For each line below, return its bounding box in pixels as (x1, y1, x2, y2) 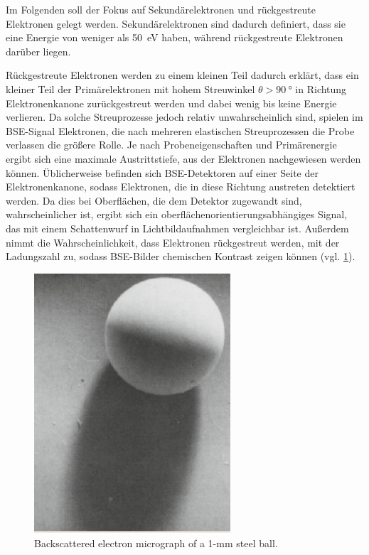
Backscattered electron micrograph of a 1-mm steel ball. (34, 535, 278, 550)
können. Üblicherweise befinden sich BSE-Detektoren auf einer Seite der (6, 165, 319, 180)
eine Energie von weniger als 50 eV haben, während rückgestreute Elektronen (6, 30, 343, 45)
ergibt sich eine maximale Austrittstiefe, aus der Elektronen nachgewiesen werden (6, 151, 361, 166)
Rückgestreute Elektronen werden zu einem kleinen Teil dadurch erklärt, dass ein (6, 68, 359, 82)
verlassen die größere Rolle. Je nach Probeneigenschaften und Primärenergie (6, 137, 337, 152)
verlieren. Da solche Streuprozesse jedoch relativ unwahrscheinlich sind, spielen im (6, 109, 363, 124)
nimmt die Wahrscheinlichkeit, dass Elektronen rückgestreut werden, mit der (6, 235, 340, 249)
